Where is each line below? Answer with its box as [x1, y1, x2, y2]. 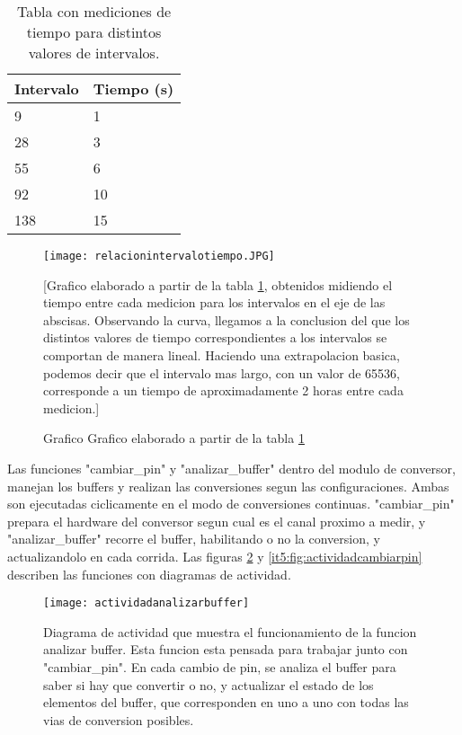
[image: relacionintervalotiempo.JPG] [43, 250, 275, 262]
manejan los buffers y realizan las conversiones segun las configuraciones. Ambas [7, 476, 449, 495]
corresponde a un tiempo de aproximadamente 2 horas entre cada [43, 381, 404, 400]
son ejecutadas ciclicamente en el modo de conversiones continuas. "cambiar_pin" [7, 494, 455, 513]
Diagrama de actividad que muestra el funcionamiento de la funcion [43, 622, 417, 641]
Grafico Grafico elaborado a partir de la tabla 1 [43, 429, 305, 447]
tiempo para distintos [26, 22, 162, 42]
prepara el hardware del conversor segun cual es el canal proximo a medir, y [7, 511, 426, 530]
